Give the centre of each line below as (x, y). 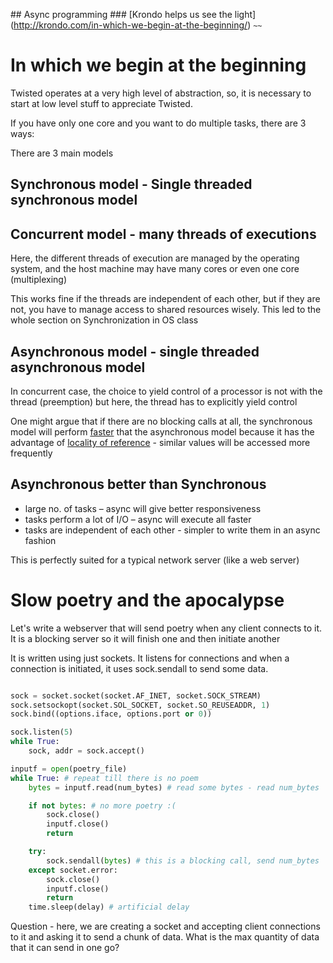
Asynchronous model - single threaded (135, 351)
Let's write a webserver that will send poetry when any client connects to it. (166, 628)
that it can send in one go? (65, 948)
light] (245, 14)
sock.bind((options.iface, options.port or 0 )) (111, 714)
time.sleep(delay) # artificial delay (109, 907)
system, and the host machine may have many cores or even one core (155, 269)
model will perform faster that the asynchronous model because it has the (162, 431)
